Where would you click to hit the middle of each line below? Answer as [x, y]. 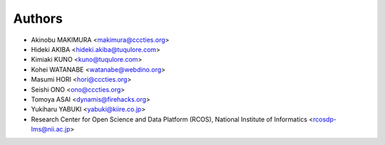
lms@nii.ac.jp [51, 129]
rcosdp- [324, 119]
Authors [38, 18]
